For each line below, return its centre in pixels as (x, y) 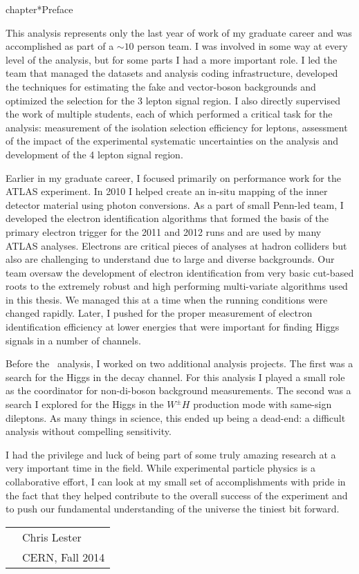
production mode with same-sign (263, 404)
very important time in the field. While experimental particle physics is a (160, 468)
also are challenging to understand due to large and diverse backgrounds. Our (170, 259)
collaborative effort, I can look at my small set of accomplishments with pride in (176, 481)
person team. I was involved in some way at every (242, 46)
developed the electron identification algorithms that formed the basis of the (167, 218)
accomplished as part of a (60, 46)
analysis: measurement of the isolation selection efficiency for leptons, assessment (177, 127)
